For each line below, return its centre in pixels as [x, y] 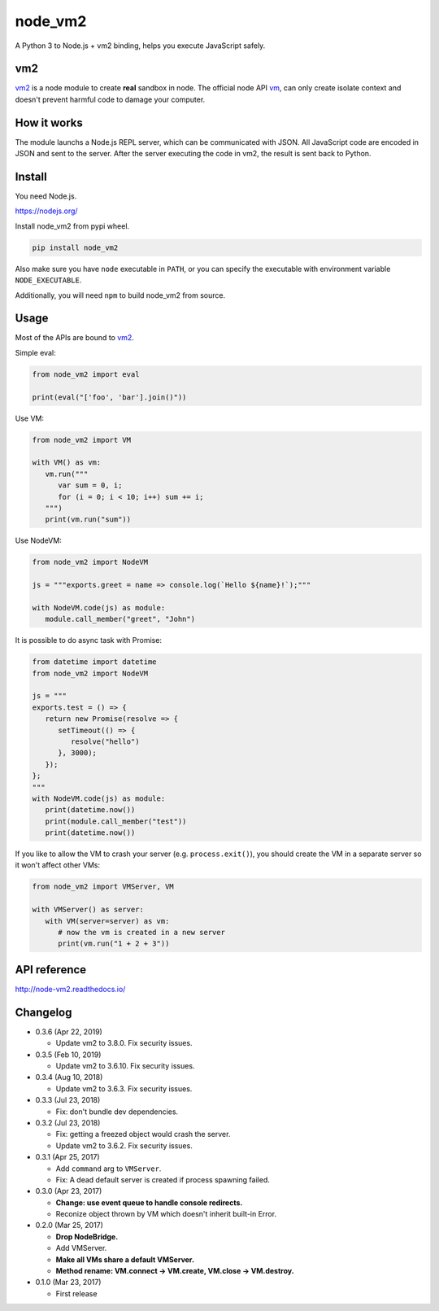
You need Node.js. [46, 196]
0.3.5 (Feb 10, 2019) [68, 1055]
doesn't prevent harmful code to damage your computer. [110, 99]
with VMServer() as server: [88, 910]
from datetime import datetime [95, 662]
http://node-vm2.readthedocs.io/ [70, 989]
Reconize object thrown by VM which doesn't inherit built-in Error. [166, 1214]
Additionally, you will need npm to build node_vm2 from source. [120, 295]
